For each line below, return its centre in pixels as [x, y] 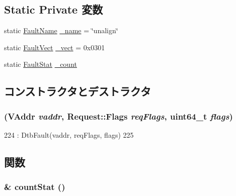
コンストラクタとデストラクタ [77, 91]
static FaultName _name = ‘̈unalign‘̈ [61, 30]
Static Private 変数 [54, 9]
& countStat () [35, 187]
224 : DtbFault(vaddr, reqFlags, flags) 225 [69, 134]
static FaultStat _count [41, 64]
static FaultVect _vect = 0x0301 [55, 47]
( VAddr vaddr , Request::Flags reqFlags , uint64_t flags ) [119, 116]
